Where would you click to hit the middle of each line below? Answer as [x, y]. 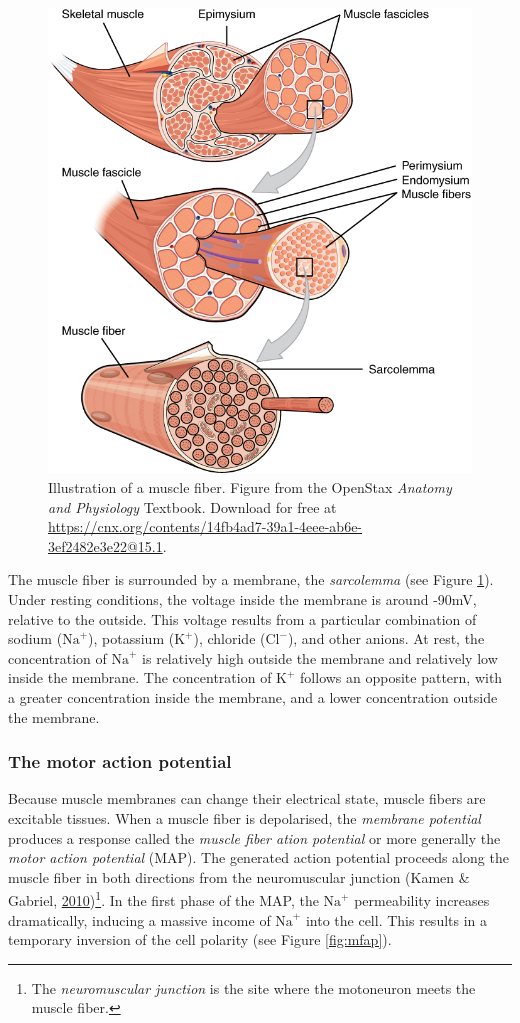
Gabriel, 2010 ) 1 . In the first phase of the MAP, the [163, 899]
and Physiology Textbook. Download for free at [192, 506]
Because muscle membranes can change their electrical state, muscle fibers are [247, 798]
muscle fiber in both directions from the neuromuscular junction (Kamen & [239, 876]
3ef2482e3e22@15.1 [105, 545]
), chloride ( [229, 638]
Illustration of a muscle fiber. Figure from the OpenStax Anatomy [250, 487]
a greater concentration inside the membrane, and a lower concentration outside [253, 696]
